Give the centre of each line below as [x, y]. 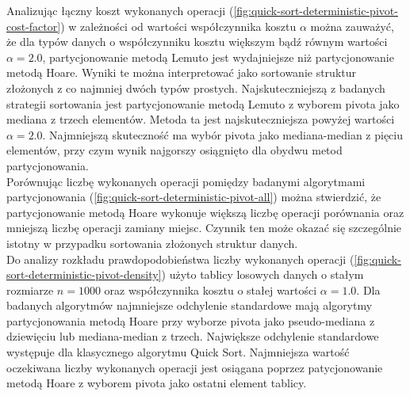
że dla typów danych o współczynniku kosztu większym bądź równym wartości [197, 42]
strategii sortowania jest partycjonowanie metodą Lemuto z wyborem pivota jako [203, 103]
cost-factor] [34, 26]
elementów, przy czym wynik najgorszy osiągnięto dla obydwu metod [174, 150]
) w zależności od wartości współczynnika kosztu [178, 26]
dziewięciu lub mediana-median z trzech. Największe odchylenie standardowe [193, 336]
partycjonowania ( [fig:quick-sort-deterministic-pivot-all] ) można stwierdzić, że [194, 197]
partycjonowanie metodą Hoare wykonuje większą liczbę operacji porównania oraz [205, 212]
